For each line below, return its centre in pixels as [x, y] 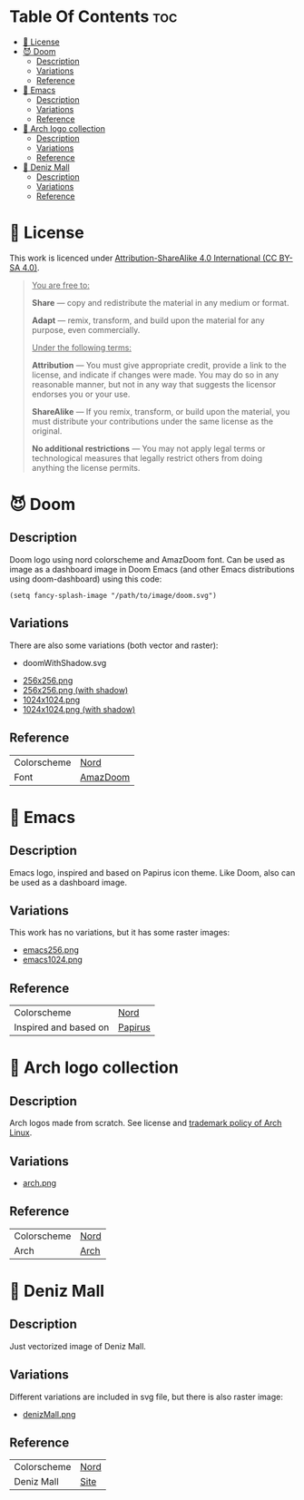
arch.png [39, 1182]
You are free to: [61, 285]
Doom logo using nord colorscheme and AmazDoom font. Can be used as [147, 559]
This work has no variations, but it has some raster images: [120, 933]
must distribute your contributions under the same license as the [152, 421]
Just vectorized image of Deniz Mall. [78, 1346]
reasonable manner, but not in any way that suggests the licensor [154, 384]
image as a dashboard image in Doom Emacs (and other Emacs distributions [152, 569]
